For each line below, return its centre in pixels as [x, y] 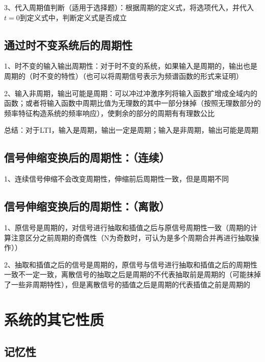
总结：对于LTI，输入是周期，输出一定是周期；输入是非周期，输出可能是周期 [131, 130]
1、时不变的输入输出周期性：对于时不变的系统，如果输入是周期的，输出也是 [131, 66]
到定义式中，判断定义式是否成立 [73, 17]
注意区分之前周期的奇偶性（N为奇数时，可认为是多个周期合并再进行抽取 [131, 237]
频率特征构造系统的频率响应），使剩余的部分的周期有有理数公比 [109, 113]
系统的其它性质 [54, 319]
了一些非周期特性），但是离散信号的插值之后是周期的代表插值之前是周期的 [127, 284]
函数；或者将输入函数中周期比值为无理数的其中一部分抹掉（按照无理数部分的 [132, 103]
